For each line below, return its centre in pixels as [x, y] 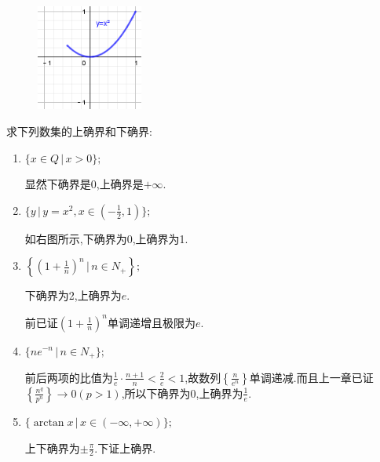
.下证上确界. [125, 447]
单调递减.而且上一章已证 [311, 377]
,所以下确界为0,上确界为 [182, 393]
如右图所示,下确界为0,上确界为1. [106, 238]
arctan [49, 422]
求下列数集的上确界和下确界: [79, 131]
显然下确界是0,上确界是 [84, 184]
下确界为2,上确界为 [73, 295]
